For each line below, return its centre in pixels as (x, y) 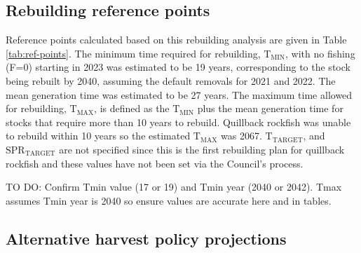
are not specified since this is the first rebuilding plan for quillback (202, 149)
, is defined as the (132, 108)
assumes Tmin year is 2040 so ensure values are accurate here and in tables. (169, 200)
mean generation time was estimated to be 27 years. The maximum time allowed (179, 94)
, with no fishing (320, 53)
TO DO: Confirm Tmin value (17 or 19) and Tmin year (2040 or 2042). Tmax (174, 187)
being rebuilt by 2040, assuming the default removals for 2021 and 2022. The (171, 80)
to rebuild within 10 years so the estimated (98, 136)
